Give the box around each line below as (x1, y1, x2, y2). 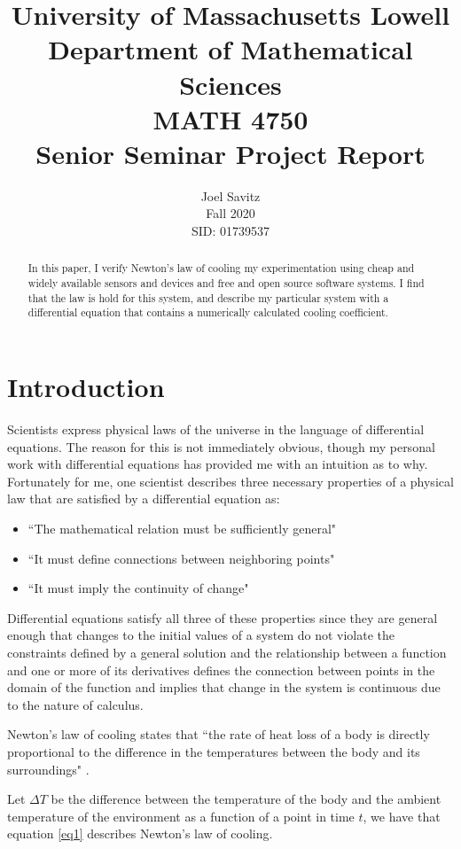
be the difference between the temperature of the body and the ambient (51, 790, 441, 808)
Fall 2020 (206, 204, 255, 222)
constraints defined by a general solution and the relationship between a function (7, 643, 447, 661)
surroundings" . (7, 759, 90, 778)
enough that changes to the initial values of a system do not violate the (7, 626, 395, 644)
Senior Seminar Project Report (35, 135, 426, 171)
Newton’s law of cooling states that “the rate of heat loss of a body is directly (7, 725, 430, 744)
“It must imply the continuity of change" (27, 579, 249, 597)
